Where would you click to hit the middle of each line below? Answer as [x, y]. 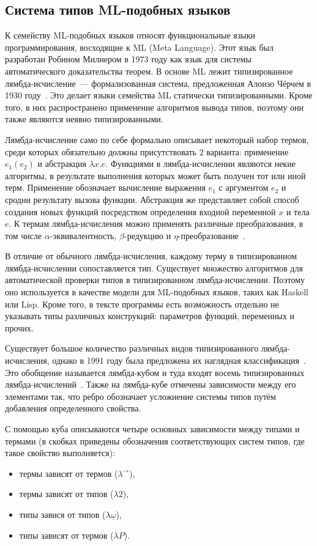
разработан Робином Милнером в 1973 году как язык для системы [128, 59]
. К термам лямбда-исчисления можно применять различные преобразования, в [156, 223]
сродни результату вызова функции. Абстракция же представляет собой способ [152, 199]
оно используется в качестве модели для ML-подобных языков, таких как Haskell [157, 292]
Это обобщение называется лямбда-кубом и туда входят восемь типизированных [155, 372]
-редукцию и [147, 235]
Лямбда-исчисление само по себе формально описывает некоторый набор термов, [157, 139]
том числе [24, 235]
